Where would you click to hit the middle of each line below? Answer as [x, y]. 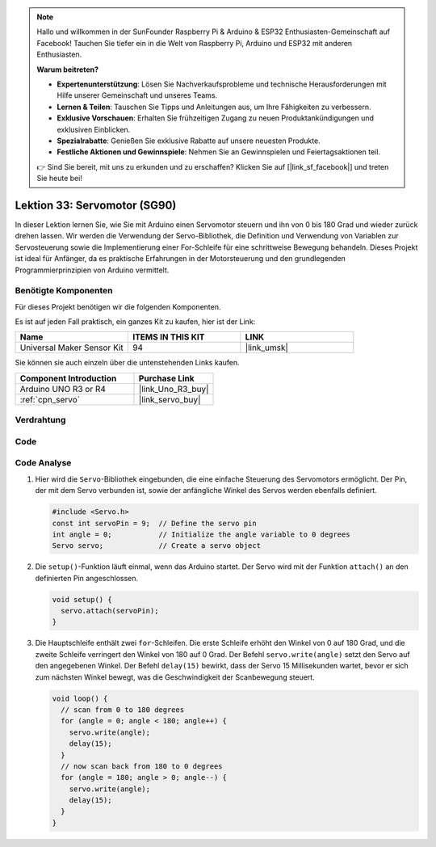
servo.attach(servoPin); [110, 611]
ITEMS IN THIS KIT [168, 337]
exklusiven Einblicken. [94, 129]
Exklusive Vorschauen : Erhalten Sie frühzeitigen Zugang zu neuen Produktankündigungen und [216, 118]
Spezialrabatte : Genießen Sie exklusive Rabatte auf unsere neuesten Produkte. [189, 141]
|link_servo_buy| [170, 399]
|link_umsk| [266, 348]
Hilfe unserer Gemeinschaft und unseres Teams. [137, 95]
